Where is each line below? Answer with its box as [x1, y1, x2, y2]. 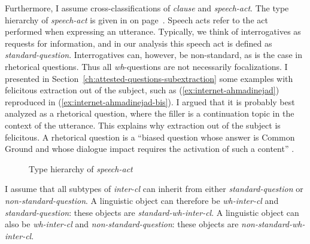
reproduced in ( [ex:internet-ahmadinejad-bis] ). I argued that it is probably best [5, 95, 295, 108]
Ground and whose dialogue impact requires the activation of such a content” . [5, 142, 294, 155]
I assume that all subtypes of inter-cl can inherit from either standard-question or [5, 182, 303, 195]
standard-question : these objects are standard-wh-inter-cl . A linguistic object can [5, 206, 299, 218]
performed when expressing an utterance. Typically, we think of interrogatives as [5, 25, 301, 38]
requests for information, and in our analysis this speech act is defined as [5, 36, 272, 49]
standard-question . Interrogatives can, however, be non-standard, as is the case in [5, 48, 302, 61]
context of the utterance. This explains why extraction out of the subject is [5, 118, 281, 131]
